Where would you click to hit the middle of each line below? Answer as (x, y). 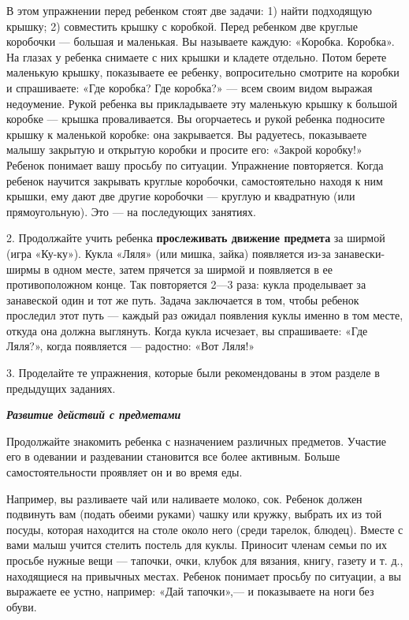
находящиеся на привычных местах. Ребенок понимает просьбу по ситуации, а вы (204, 575)
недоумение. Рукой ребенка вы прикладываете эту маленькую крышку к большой (202, 103)
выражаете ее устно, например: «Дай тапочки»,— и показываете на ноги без (190, 591)
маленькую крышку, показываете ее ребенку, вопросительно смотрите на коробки (203, 72)
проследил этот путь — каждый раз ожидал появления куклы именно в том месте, (205, 315)
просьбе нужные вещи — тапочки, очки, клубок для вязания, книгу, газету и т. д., (205, 560)
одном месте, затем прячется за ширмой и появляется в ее (193, 269)
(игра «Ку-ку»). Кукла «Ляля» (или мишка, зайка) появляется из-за (169, 253)
